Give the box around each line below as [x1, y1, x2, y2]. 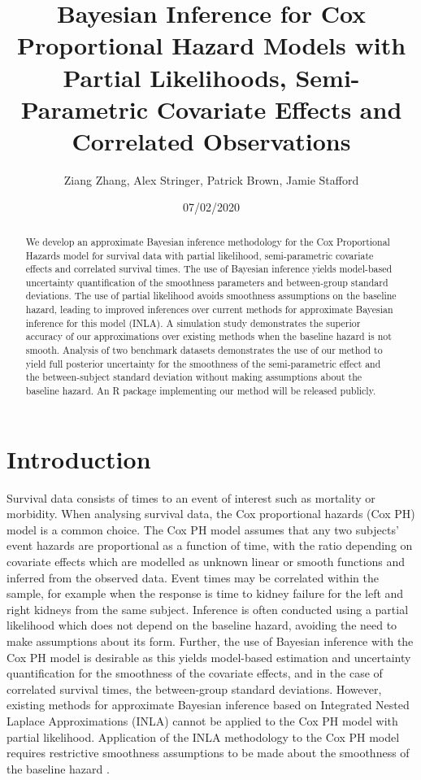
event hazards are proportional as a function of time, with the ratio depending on [7, 537, 413, 554]
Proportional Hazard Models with [16, 28, 406, 62]
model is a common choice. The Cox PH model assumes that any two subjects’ [7, 521, 399, 538]
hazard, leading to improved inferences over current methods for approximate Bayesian [25, 303, 393, 316]
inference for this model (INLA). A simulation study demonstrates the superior [25, 316, 361, 329]
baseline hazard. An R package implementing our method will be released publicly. [25, 384, 376, 398]
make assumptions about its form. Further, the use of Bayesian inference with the [7, 633, 414, 650]
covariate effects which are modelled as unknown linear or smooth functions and [7, 553, 406, 570]
